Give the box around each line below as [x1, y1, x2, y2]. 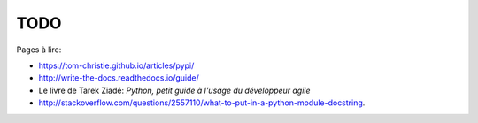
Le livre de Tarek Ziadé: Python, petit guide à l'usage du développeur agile [38, 85, 311, 96]
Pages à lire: [16, 44, 62, 55]
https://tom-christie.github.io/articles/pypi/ [38, 60, 195, 71]
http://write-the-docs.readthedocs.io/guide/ [38, 73, 199, 83]
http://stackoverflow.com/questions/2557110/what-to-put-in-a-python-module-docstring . [38, 97, 366, 108]
